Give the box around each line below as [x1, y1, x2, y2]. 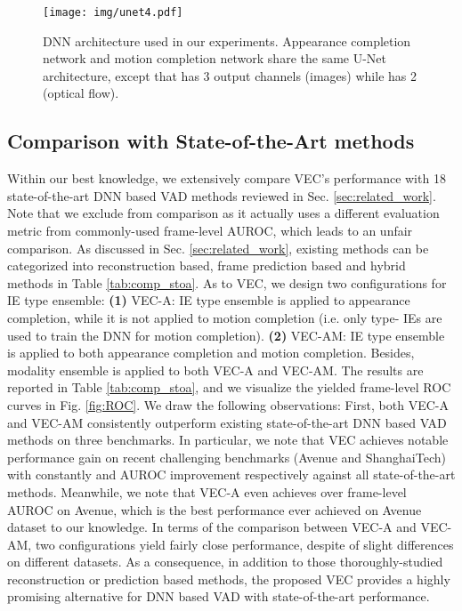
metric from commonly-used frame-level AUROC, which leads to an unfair [7, 221, 413, 240]
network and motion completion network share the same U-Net [43, 49, 387, 68]
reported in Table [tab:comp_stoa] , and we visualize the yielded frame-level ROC [7, 378, 451, 397]
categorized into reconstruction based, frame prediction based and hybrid [7, 256, 406, 275]
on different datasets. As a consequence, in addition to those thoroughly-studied [7, 552, 443, 571]
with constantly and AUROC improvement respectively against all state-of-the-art [7, 465, 456, 484]
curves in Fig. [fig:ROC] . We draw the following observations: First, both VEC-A [7, 395, 449, 414]
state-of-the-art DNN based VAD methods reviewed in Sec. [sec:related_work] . [7, 186, 436, 205]
